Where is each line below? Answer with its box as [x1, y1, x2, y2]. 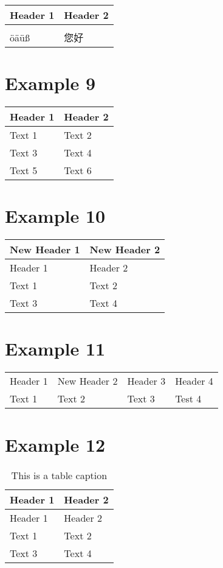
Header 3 [127, 374, 166, 388]
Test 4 [175, 391, 202, 406]
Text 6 [64, 163, 92, 178]
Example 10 [5, 203, 106, 228]
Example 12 [5, 432, 106, 457]
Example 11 [5, 336, 106, 361]
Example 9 [5, 71, 96, 96]
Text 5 [10, 163, 38, 178]
